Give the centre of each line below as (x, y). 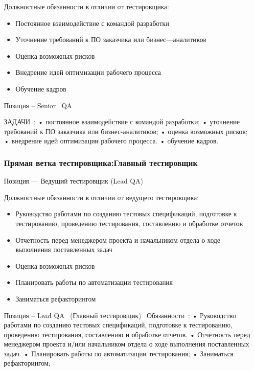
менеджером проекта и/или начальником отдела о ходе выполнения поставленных (127, 344)
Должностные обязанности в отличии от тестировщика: (87, 6)
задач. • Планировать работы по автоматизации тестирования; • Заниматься (119, 353)
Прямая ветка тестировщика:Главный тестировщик (101, 162)
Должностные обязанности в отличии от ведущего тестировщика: (102, 197)
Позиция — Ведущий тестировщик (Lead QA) (74, 181)
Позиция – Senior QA (38, 105)
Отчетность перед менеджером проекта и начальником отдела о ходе (118, 240)
